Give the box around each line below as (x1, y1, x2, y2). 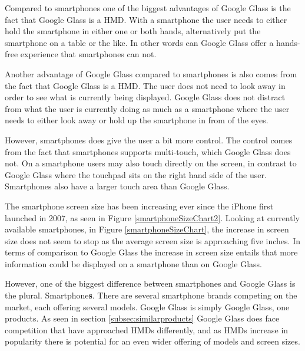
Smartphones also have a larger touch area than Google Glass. (5, 180, 230, 192)
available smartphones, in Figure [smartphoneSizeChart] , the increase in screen (5, 223, 289, 235)
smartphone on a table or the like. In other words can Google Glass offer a (5, 36, 274, 48)
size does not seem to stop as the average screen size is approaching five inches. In (5, 234, 300, 247)
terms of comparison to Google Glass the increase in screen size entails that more (5, 246, 298, 258)
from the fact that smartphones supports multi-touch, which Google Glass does (5, 145, 291, 158)
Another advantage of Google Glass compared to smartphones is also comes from (5, 67, 297, 80)
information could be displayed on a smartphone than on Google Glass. (5, 257, 262, 270)
